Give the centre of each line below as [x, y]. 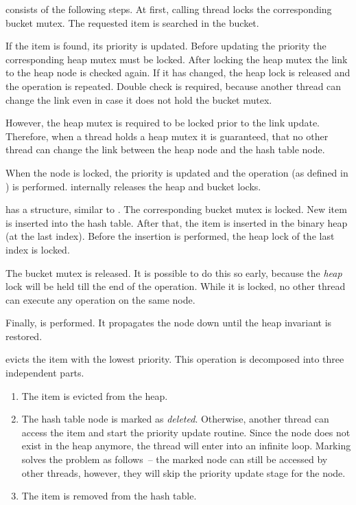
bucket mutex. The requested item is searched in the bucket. [132, 22]
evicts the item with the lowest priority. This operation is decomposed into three [175, 359]
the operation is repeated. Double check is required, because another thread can [174, 86]
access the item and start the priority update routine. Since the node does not [186, 432]
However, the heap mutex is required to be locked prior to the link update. [163, 123]
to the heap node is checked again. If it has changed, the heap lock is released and [178, 72]
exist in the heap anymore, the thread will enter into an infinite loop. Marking [186, 446]
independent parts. [45, 373]
